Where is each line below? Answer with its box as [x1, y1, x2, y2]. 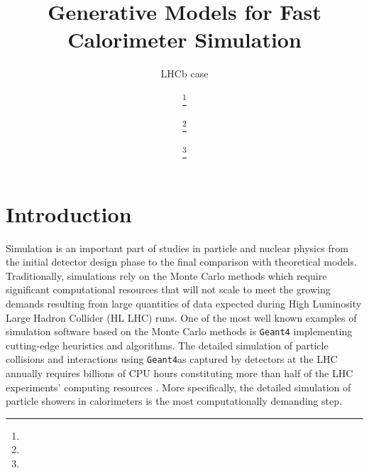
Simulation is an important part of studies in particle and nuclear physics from [6, 240, 348, 255]
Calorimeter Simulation [67, 25, 302, 54]
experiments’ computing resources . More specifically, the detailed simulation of [6, 379, 351, 394]
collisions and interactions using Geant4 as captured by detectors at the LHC [6, 352, 338, 366]
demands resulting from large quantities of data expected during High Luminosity [6, 295, 362, 310]
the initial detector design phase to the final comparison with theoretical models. [6, 254, 357, 269]
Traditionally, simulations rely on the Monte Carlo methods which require [6, 268, 327, 283]
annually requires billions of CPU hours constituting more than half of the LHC [6, 366, 353, 381]
